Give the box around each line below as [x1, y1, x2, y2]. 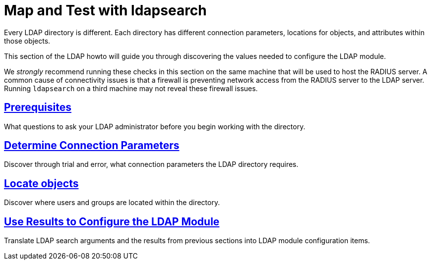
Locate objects [4, 177, 79, 190]
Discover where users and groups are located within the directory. [4, 198, 220, 207]
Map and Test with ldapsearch [4, 2, 207, 19]
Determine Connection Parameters [4, 139, 180, 152]
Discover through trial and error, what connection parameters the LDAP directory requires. [4, 160, 299, 169]
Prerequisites [4, 101, 71, 114]
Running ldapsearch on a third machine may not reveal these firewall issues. [4, 84, 258, 93]
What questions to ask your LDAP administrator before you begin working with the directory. [4, 122, 306, 131]
